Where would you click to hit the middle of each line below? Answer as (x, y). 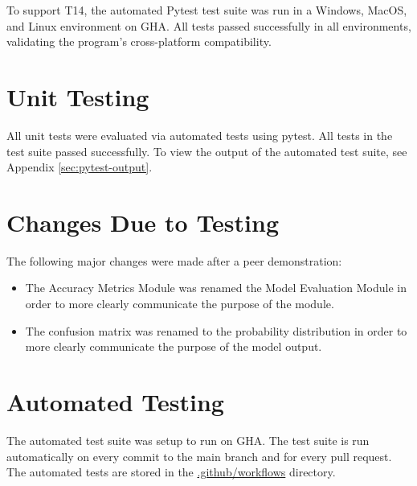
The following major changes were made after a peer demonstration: (174, 260)
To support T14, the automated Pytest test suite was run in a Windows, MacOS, (207, 10)
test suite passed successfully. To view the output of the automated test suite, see (207, 151)
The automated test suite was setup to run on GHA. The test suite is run (188, 440)
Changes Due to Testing (143, 222)
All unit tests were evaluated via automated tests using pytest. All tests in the (200, 135)
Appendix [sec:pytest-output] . (80, 167)
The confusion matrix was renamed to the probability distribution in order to (216, 330)
